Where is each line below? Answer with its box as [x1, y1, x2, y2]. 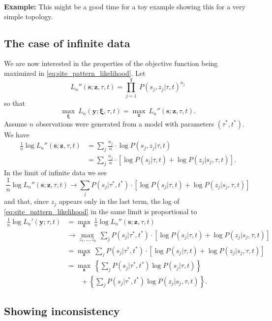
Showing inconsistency [4, 303, 120, 318]
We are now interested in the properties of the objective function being [4, 58, 218, 68]
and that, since [4, 196, 49, 206]
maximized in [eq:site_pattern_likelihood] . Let [4, 67, 146, 78]
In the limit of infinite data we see [4, 167, 107, 177]
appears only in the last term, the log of [59, 196, 180, 206]
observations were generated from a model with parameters [35, 118, 214, 128]
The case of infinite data [4, 35, 130, 50]
